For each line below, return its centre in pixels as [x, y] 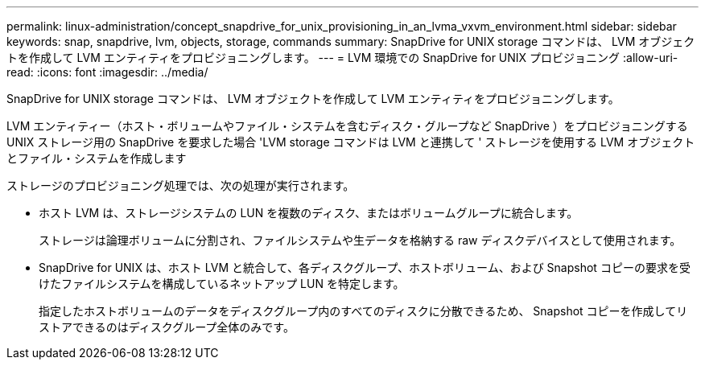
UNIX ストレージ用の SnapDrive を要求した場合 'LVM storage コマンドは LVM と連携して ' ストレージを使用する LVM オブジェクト [351, 142]
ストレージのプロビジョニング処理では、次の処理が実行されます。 [181, 185]
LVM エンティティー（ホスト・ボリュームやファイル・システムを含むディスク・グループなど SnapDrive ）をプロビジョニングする [347, 126]
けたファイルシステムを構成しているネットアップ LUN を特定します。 [222, 284]
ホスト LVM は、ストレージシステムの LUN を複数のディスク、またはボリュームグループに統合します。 [309, 213]
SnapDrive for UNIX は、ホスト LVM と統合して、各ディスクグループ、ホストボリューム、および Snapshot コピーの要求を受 [365, 267]
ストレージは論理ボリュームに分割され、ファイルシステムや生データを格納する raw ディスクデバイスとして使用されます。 [360, 240]
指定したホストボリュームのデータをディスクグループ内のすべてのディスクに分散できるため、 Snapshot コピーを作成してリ [363, 311]
